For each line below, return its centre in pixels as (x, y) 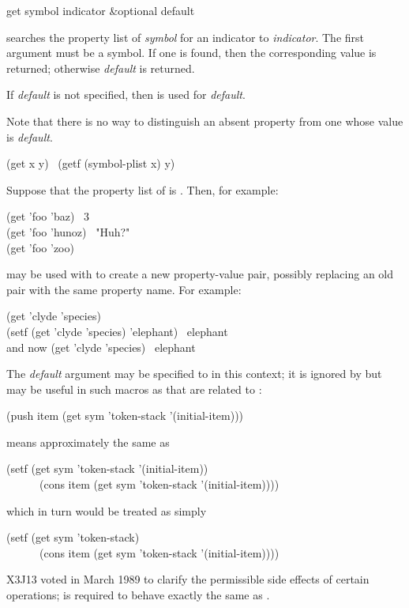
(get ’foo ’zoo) (40, 247)
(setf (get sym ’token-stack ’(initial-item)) (107, 468)
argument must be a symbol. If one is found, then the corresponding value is (191, 53)
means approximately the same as (88, 442)
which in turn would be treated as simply (107, 510)
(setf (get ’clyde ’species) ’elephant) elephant (117, 331)
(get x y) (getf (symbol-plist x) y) (91, 163)
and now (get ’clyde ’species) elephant (101, 347)
